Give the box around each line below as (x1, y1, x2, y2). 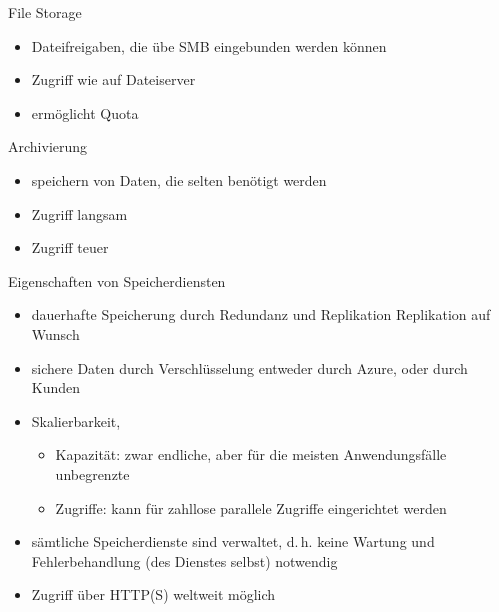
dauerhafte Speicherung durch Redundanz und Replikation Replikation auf (31, 304, 491, 325)
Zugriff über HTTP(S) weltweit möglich (31, 584, 276, 605)
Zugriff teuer (31, 237, 109, 258)
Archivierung (8, 136, 88, 157)
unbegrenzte (55, 463, 130, 484)
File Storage (8, 2, 82, 22)
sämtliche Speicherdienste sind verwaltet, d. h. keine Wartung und (31, 531, 435, 552)
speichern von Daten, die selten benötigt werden (31, 169, 327, 190)
